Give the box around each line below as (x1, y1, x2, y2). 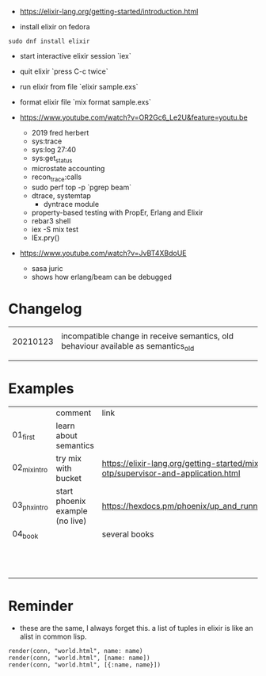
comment (55, 407, 92, 418)
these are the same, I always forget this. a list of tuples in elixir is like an (19, 623, 253, 632)
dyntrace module (43, 199, 100, 208)
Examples (8, 380, 74, 397)
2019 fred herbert (31, 128, 89, 137)
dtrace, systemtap (31, 190, 91, 201)
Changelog (8, 300, 82, 318)
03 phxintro (12, 499, 49, 512)
